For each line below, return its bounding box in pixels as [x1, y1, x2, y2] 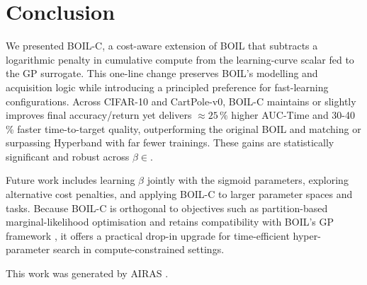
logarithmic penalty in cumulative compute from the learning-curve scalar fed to [6, 52, 354, 66]
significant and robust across [6, 149, 130, 163]
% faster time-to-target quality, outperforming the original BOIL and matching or [6, 121, 361, 136]
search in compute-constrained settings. [52, 242, 225, 257]
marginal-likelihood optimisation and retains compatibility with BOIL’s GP [6, 214, 334, 229]
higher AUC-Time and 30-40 [231, 107, 356, 122]
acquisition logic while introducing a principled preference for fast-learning [6, 79, 329, 94]
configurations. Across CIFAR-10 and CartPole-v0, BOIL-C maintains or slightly [6, 93, 356, 108]
